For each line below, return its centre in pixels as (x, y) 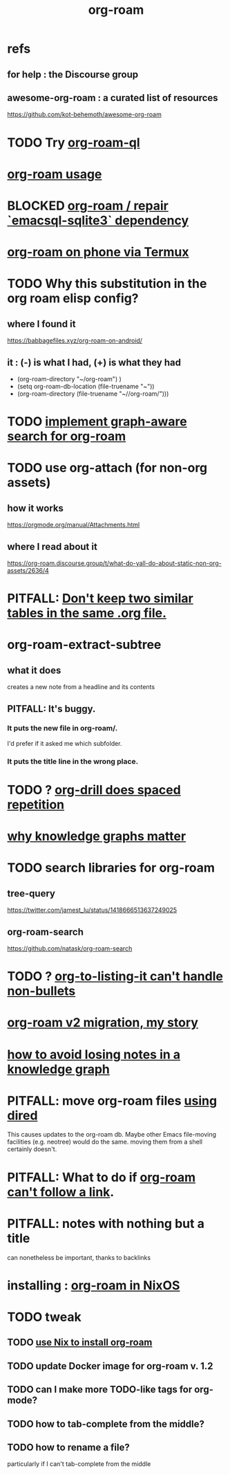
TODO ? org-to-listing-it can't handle (115, 977)
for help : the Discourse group (73, 74)
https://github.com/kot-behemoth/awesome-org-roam (85, 114)
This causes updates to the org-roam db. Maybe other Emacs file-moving (112, 1135)
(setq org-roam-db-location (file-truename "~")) (86, 386)
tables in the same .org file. (87, 613)
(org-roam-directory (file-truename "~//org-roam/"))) (93, 394)
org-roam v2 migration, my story (103, 1023)
